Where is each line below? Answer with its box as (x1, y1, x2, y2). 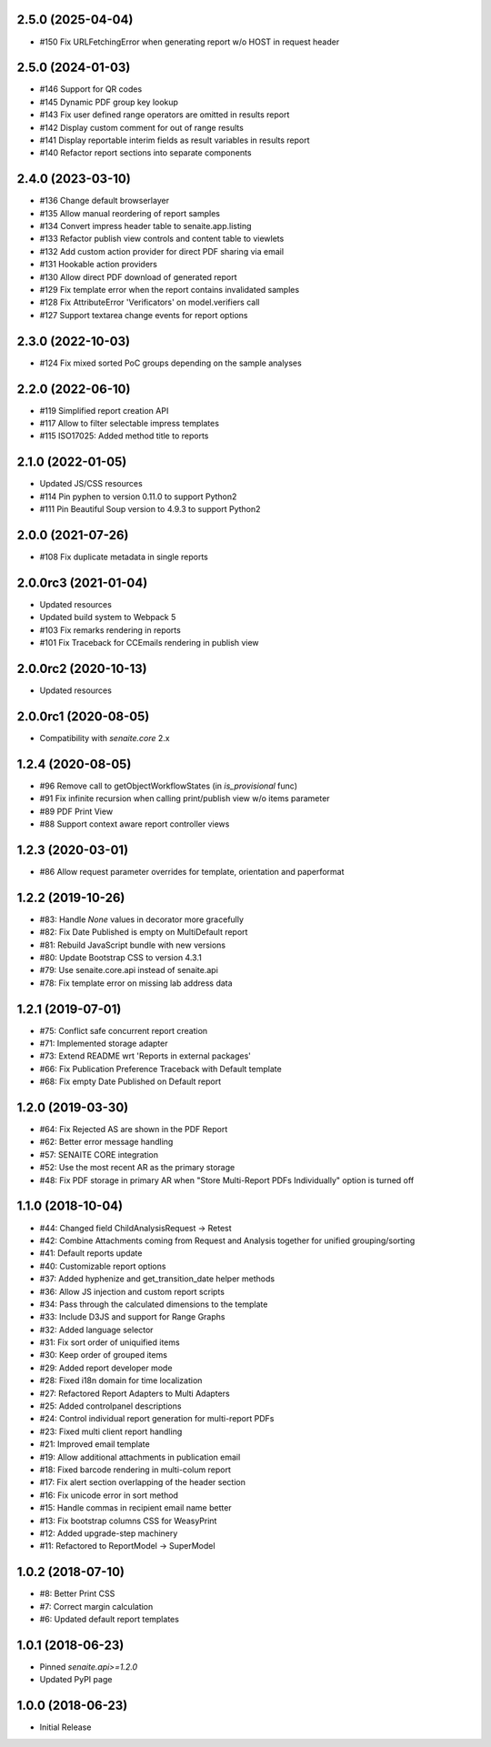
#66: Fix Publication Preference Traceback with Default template (39, 1063, 282, 1074)
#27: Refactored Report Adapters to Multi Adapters (39, 1388, 231, 1399)
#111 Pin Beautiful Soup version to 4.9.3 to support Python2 (39, 504, 261, 515)
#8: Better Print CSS (39, 1588, 115, 1600)
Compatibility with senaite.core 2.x (39, 732, 170, 743)
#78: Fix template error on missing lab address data (39, 978, 233, 989)
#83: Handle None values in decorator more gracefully (39, 914, 245, 925)
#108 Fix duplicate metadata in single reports (39, 551, 209, 562)
